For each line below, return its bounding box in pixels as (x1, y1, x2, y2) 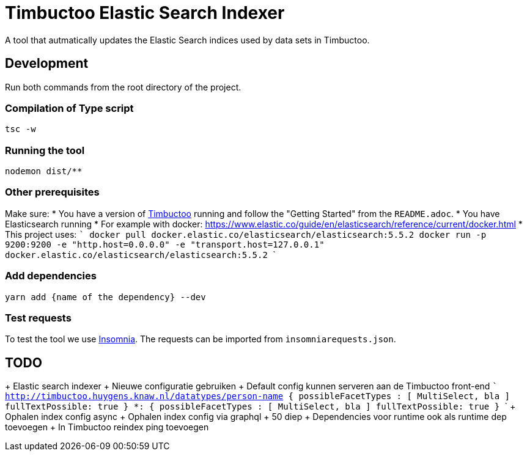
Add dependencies (5, 270, 97, 282)
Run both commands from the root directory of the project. (5, 81, 241, 92)
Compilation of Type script (5, 101, 134, 114)
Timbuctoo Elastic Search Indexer (5, 2, 285, 23)
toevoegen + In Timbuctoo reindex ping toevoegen (5, 422, 209, 433)
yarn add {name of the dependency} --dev (5, 292, 206, 302)
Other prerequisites (5, 186, 100, 199)
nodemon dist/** (5, 166, 83, 177)
